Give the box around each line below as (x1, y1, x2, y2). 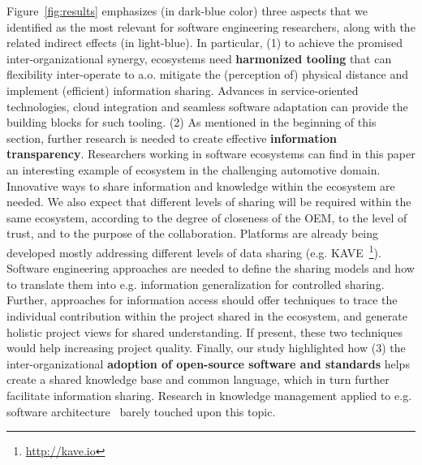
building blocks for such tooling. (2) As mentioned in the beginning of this (6, 114, 377, 131)
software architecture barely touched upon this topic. (6, 403, 276, 420)
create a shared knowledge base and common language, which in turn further (6, 371, 390, 388)
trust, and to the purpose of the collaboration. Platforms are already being (6, 225, 379, 242)
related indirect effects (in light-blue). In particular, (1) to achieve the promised (6, 34, 403, 51)
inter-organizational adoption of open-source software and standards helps (6, 355, 410, 372)
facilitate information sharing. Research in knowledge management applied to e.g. (6, 386, 412, 403)
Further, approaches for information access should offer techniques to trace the (6, 291, 398, 308)
